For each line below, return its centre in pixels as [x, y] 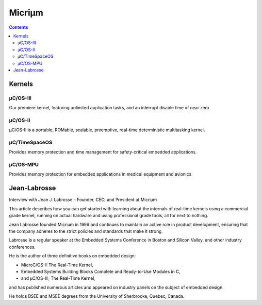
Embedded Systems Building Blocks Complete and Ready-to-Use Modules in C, [101, 271]
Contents [19, 27]
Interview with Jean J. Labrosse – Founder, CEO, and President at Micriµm [83, 200]
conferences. [22, 247]
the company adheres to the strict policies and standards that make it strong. [86, 231]
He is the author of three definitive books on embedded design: [72, 256]
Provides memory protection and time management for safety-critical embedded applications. [103, 152]
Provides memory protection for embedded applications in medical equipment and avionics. [101, 174]
